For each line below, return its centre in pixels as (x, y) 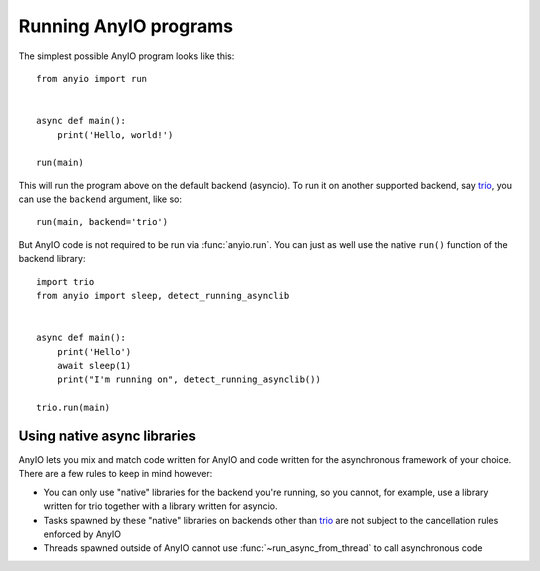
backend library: (52, 259)
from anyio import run (92, 78)
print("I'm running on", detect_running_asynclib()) (189, 379)
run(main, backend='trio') (102, 222)
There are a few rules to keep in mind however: (115, 474)
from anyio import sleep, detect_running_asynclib (163, 296)
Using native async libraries (107, 435)
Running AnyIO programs (126, 26)
